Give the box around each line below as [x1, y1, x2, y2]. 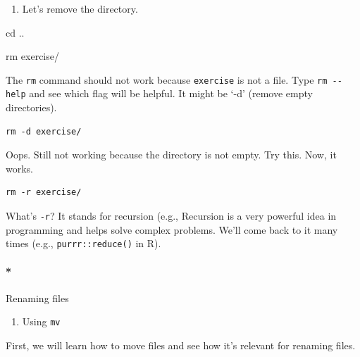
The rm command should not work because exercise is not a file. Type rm [6, 72, 328, 87]
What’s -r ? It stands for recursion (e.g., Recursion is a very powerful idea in [6, 208, 337, 223]
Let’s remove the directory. [22, 1, 138, 15]
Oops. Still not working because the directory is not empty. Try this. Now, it [6, 147, 337, 162]
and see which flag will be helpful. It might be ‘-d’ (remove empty [29, 86, 313, 101]
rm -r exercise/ [6, 187, 82, 198]
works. [6, 161, 34, 175]
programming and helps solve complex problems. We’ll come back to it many [6, 222, 338, 237]
